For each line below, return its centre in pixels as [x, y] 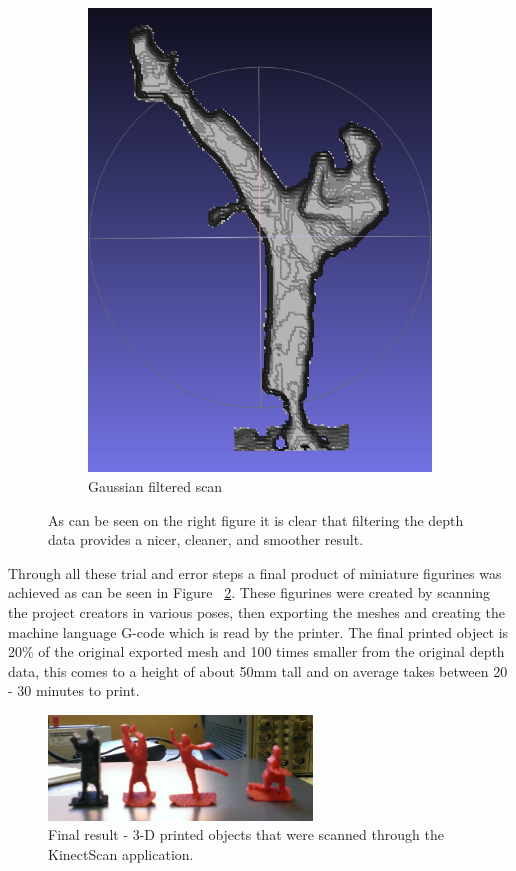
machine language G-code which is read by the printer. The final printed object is [258, 631]
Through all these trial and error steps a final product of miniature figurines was [255, 572]
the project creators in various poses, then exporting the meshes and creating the [256, 611]
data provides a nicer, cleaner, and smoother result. [206, 539]
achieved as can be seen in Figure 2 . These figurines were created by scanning [249, 592]
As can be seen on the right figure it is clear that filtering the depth [256, 519]
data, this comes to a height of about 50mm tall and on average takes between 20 [258, 670]
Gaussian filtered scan [155, 485]
